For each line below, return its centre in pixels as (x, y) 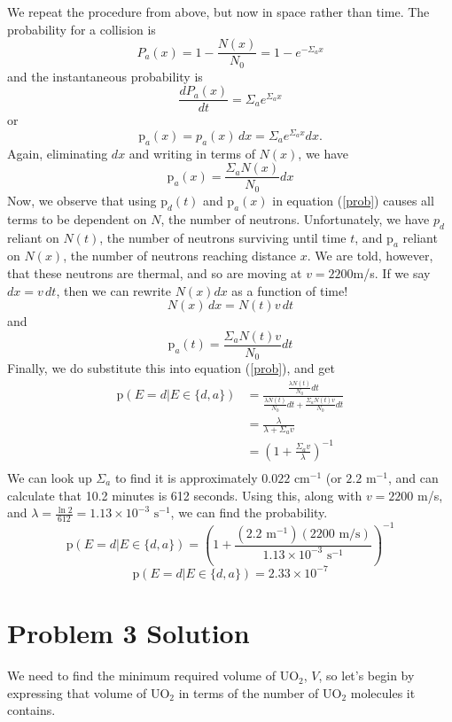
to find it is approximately (186, 478)
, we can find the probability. (249, 512)
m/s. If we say (392, 272)
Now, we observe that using (82, 200)
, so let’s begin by (366, 675)
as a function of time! (290, 290)
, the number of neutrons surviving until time (223, 237)
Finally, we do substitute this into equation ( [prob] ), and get (171, 368)
